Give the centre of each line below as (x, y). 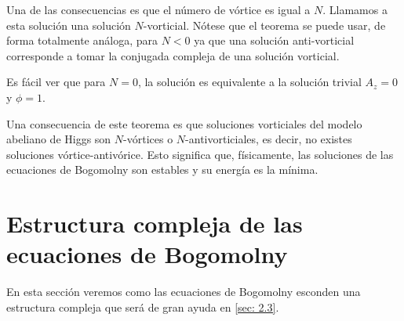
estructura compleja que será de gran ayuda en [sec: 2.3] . (143, 307)
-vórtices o (148, 139)
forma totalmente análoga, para (82, 40)
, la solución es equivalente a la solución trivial (249, 82)
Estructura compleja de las (155, 224)
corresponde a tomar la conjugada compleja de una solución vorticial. (173, 55)
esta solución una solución (69, 25)
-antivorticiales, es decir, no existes (269, 139)
